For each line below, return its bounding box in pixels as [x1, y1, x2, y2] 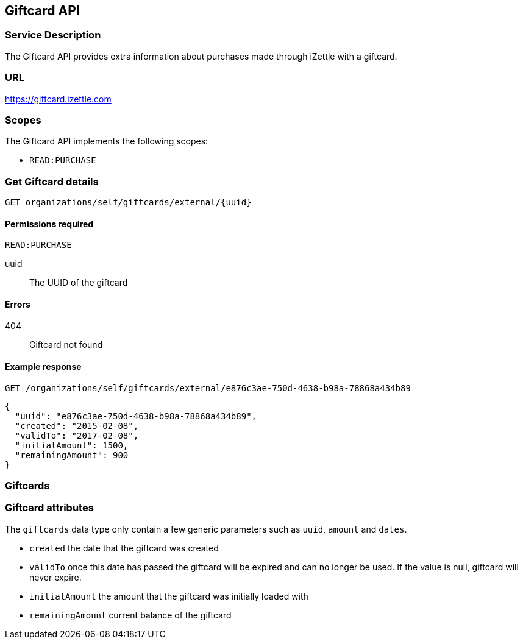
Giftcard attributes [5, 501, 94, 514]
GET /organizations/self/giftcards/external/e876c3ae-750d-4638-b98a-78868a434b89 [5, 383, 411, 393]
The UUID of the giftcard [29, 277, 128, 288]
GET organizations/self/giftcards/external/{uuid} [5, 197, 252, 208]
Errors [5, 299, 30, 310]
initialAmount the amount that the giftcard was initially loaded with [29, 590, 308, 601]
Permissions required [5, 218, 94, 229]
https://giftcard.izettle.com [5, 93, 112, 104]
